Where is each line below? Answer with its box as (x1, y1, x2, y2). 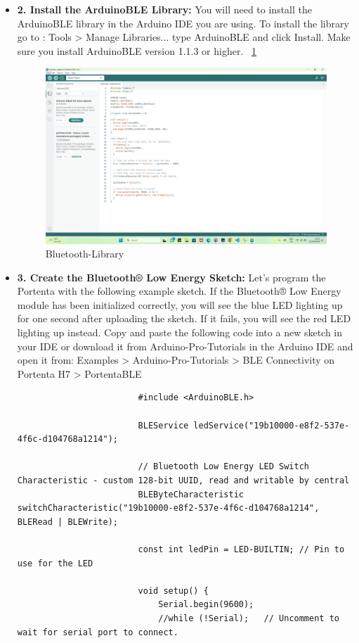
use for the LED (17, 558, 93, 568)
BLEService (138, 420, 189, 431)
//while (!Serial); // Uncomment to (158, 613, 339, 623)
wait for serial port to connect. (17, 627, 178, 637)
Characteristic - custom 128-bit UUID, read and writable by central (17, 476, 350, 485)
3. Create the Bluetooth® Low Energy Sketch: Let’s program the (17, 269, 326, 284)
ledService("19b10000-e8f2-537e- (193, 420, 350, 431)
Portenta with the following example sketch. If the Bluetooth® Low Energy (17, 284, 341, 298)
